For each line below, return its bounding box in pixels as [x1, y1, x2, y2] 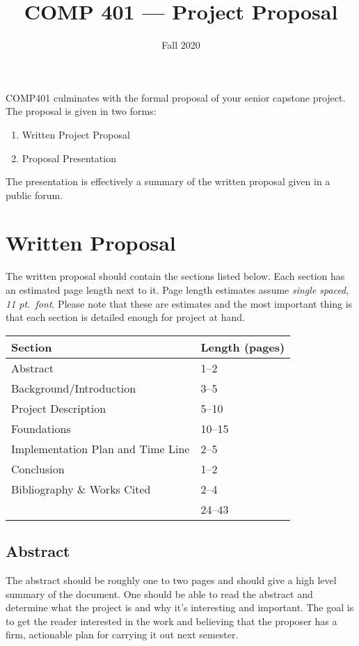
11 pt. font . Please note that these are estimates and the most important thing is [6, 296, 353, 310]
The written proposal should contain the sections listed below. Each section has [6, 269, 345, 283]
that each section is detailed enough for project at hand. [6, 310, 246, 324]
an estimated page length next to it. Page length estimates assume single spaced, [6, 283, 349, 297]
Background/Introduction [11, 379, 136, 396]
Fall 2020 [161, 38, 200, 52]
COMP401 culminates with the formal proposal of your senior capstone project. [6, 90, 346, 104]
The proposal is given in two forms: [6, 104, 157, 118]
